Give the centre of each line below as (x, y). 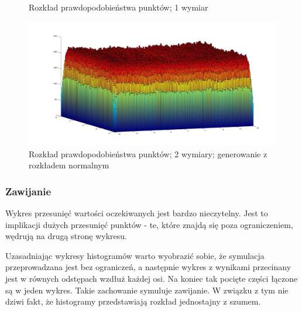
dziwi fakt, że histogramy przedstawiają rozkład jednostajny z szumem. (133, 301)
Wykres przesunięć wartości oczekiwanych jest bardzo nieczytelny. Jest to (137, 213)
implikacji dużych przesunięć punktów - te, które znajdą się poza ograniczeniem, (149, 224)
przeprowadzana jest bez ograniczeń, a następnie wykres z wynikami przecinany (148, 267)
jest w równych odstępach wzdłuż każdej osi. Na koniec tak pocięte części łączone (152, 278)
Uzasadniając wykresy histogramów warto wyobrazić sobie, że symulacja (135, 255)
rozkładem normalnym (69, 165)
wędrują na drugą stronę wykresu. (66, 236)
